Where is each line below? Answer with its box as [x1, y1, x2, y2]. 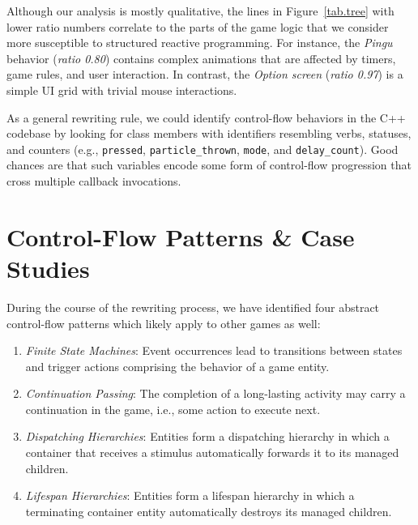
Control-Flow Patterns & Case [6, 220, 355, 253]
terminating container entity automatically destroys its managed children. [25, 502, 392, 519]
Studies [6, 251, 90, 284]
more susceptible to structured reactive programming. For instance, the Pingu [6, 34, 393, 51]
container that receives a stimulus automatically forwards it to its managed [25, 444, 399, 461]
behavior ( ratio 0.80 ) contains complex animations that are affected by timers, [6, 49, 396, 66]
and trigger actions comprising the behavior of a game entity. [25, 357, 330, 374]
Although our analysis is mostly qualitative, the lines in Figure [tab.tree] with [6, 2, 395, 19]
